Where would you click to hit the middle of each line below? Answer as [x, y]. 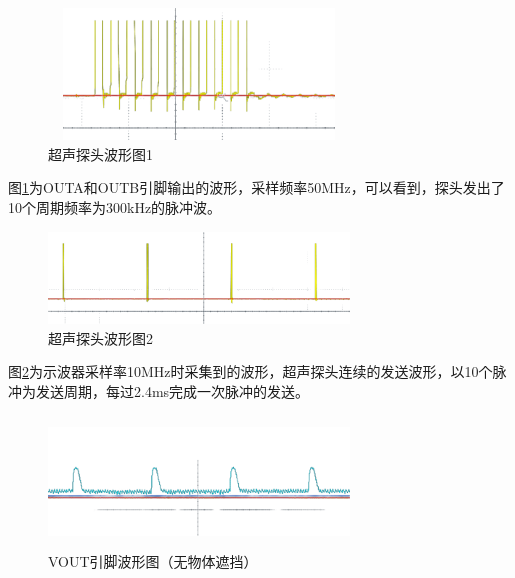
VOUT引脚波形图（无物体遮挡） [153, 561]
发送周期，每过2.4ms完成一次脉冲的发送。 [172, 390]
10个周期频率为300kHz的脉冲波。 [115, 207]
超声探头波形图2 [100, 337]
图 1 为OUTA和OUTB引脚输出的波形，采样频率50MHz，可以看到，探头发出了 [256, 187]
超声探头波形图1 [100, 153]
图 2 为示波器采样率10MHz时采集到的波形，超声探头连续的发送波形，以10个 [250, 371]
